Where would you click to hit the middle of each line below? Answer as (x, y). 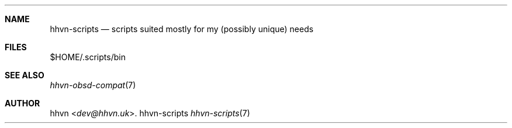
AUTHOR (23, 103)
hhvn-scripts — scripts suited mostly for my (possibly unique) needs (182, 29)
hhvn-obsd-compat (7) (93, 85)
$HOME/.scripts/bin (88, 57)
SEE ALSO (25, 75)
